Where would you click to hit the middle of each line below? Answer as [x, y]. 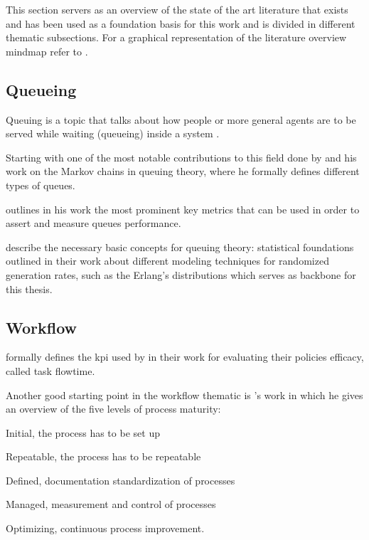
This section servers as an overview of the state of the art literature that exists [177, 9]
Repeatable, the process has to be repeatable [103, 456]
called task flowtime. [50, 370]
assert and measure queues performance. [93, 223]
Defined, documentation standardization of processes [121, 480]
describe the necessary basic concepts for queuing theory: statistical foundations [180, 247]
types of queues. [41, 185]
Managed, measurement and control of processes [111, 504]
